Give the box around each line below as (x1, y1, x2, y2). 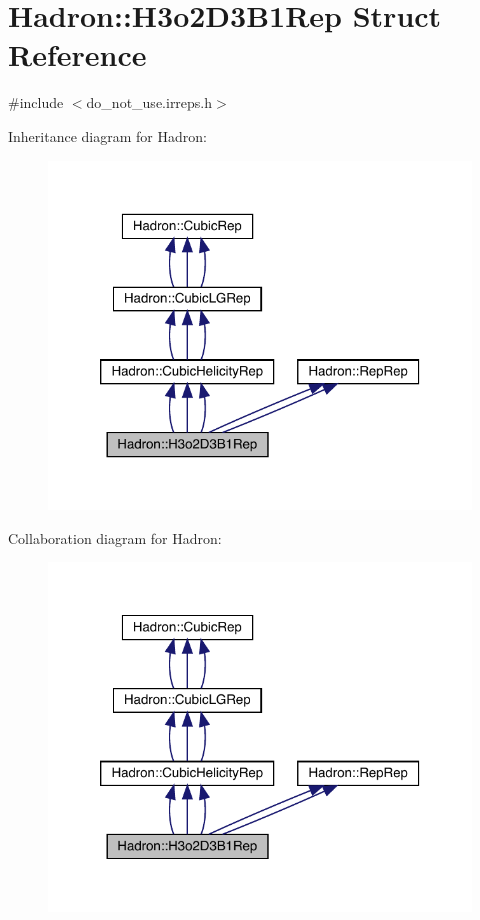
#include (8, 92, 64, 113)
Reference (8, 34, 147, 75)
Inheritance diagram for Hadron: (8, 125, 207, 146)
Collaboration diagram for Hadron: (8, 527, 222, 548)
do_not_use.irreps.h (86, 92, 213, 113)
